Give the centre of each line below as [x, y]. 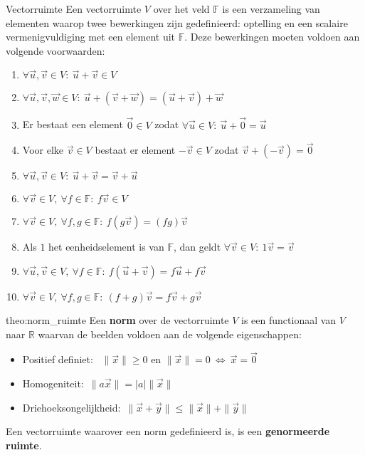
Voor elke [43, 150]
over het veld [181, 9]
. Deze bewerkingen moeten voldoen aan [272, 37]
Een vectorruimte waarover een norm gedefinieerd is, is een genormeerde [168, 431]
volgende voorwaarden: [55, 50]
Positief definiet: [58, 359]
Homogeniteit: [53, 383]
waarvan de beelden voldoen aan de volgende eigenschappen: [170, 334]
